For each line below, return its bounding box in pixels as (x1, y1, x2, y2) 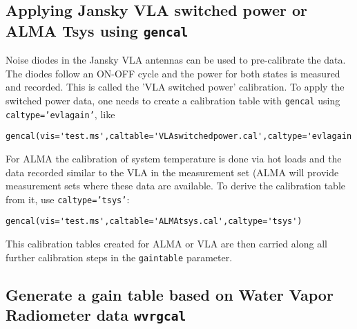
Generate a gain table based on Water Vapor (6, 283, 334, 305)
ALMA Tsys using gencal (6, 19, 189, 41)
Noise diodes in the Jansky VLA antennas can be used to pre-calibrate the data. (6, 53, 346, 67)
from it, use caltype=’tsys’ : (6, 191, 130, 206)
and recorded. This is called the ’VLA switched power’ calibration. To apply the (6, 79, 345, 94)
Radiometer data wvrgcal (6, 304, 186, 326)
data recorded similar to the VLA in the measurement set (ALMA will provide (6, 164, 339, 179)
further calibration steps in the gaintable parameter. (6, 250, 233, 264)
